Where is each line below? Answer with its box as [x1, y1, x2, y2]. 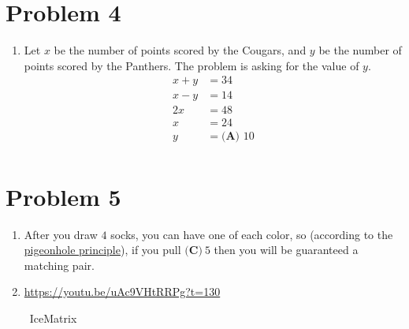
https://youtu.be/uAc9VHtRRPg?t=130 [24, 283, 221, 300]
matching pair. [24, 256, 95, 273]
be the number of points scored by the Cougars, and [54, 42, 307, 58]
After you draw [24, 226, 98, 242]
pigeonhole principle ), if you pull [24, 241, 181, 258]
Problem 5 [6, 180, 121, 212]
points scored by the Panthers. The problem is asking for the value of [24, 57, 359, 73]
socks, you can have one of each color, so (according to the [110, 226, 393, 242]
